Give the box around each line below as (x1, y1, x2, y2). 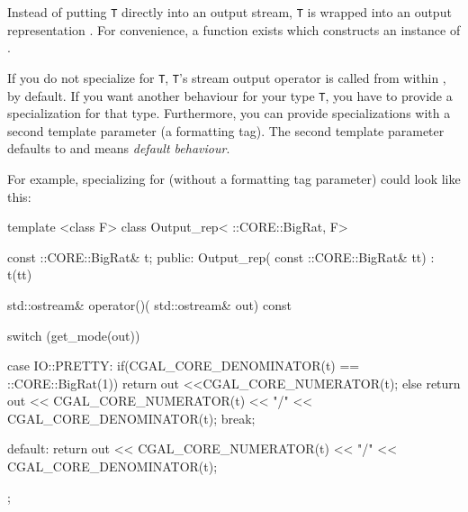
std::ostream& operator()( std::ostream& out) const (7, 295, 292, 314)
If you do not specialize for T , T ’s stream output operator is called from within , (7, 68, 446, 87)
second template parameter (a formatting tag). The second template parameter (7, 121, 445, 140)
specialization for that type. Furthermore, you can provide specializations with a (7, 104, 451, 123)
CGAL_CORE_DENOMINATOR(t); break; (7, 408, 256, 427)
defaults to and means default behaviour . (7, 139, 230, 158)
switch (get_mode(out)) (7, 325, 140, 344)
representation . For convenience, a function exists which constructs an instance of (7, 20, 461, 39)
